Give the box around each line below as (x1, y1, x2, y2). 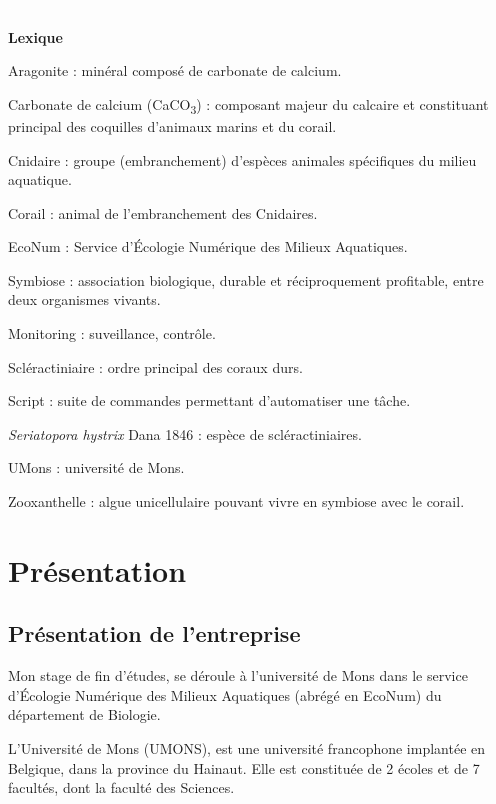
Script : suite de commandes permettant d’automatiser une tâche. (8, 390, 411, 411)
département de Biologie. (8, 704, 161, 725)
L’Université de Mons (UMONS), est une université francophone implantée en (8, 737, 486, 758)
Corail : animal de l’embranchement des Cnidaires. (8, 202, 318, 223)
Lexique (8, 26, 63, 47)
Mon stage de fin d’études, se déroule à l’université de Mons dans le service (8, 665, 468, 686)
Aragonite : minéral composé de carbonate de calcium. (8, 60, 342, 81)
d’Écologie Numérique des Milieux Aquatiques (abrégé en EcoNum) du (8, 684, 442, 705)
